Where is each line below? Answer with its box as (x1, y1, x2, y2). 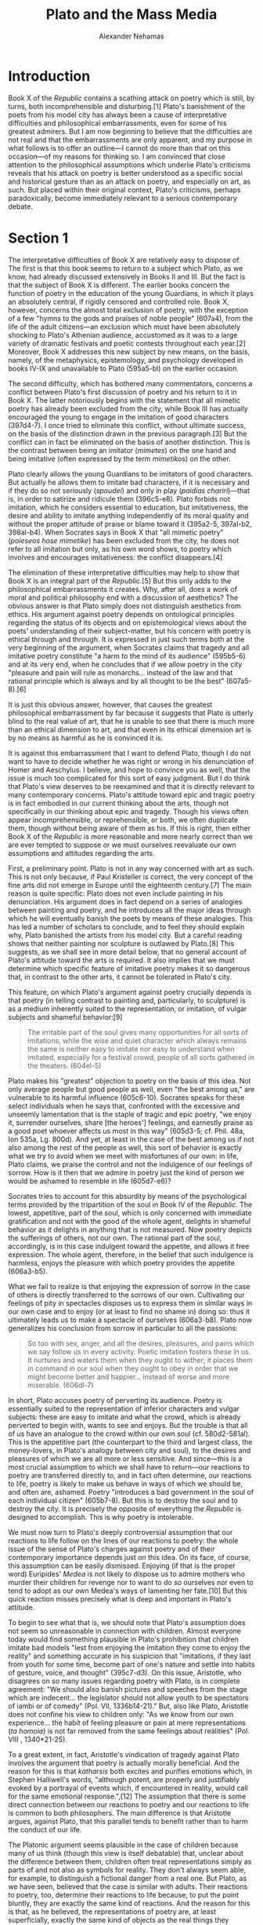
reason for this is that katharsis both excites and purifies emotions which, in (8, 1766, 253, 1776)
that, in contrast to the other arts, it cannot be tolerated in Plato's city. (8, 972, 232, 981)
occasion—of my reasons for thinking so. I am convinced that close (8, 152, 225, 161)
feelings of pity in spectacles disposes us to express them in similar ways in (8, 1298, 253, 1308)
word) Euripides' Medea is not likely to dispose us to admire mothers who (8, 1569, 245, 1579)
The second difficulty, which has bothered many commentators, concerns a (8, 378, 253, 388)
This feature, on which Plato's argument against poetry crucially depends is (8, 987, 252, 996)
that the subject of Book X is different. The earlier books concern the (8, 280, 230, 290)
